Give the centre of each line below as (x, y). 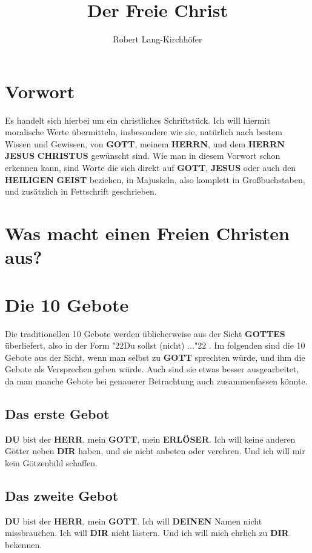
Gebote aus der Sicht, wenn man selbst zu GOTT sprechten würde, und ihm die (155, 357)
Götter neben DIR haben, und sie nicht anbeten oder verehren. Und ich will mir (155, 451)
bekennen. (24, 544)
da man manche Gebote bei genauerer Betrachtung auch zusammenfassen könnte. (156, 380)
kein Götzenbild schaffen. (51, 462)
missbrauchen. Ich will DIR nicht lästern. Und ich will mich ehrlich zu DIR (147, 533)
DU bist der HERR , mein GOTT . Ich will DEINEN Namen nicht (134, 521)
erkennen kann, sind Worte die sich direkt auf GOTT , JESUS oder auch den (151, 168)
